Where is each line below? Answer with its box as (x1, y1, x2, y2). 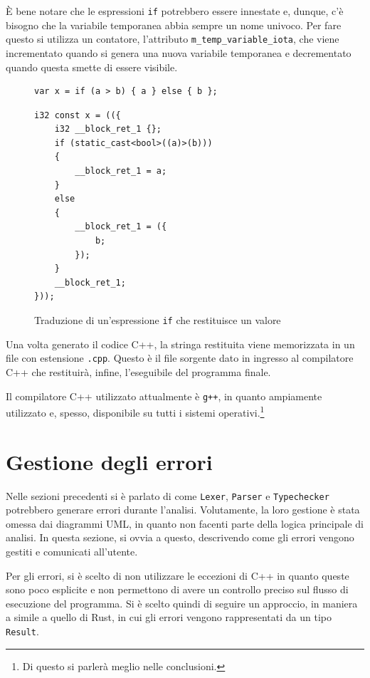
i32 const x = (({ (34, 110, 121, 120)
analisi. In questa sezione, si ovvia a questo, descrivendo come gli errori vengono (6, 530, 354, 545)
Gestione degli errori (6, 447, 213, 476)
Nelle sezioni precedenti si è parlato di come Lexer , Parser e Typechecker (6, 488, 329, 503)
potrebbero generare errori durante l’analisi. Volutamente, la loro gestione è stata (6, 502, 360, 517)
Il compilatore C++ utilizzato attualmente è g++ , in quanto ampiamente (6, 388, 322, 403)
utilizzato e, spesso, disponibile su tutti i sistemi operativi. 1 (6, 403, 265, 419)
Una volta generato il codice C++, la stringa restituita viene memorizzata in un (6, 336, 355, 351)
